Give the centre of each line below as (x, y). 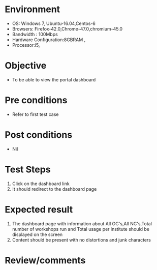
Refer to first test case (35, 114)
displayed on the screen (37, 234)
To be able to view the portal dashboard (54, 79)
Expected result (39, 209)
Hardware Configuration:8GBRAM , (49, 40)
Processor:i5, (26, 45)
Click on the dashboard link (41, 184)
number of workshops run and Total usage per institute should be (81, 229)
